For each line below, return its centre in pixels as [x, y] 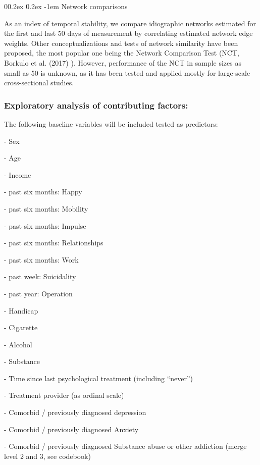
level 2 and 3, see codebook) [47, 456]
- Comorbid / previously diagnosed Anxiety [71, 429]
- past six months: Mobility [46, 208]
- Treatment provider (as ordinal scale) [64, 395]
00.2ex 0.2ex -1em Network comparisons [66, 6]
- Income [18, 174]
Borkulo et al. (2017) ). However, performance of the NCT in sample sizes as [123, 62]
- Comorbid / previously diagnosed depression [75, 412]
